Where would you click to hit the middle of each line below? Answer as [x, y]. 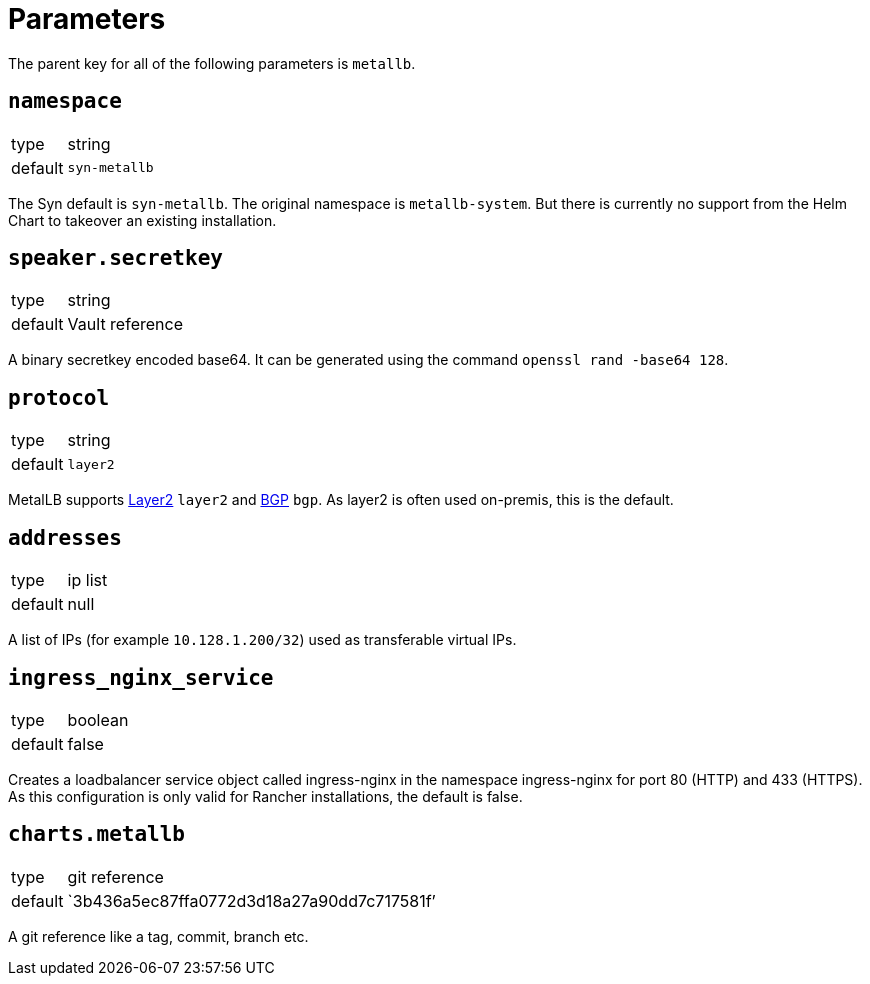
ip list [87, 580]
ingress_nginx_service [141, 677]
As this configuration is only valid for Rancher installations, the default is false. [265, 796]
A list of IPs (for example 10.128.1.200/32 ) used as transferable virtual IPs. [262, 640]
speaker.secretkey [115, 258]
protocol [59, 397]
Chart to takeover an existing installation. [142, 220]
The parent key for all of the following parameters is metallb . [212, 63]
